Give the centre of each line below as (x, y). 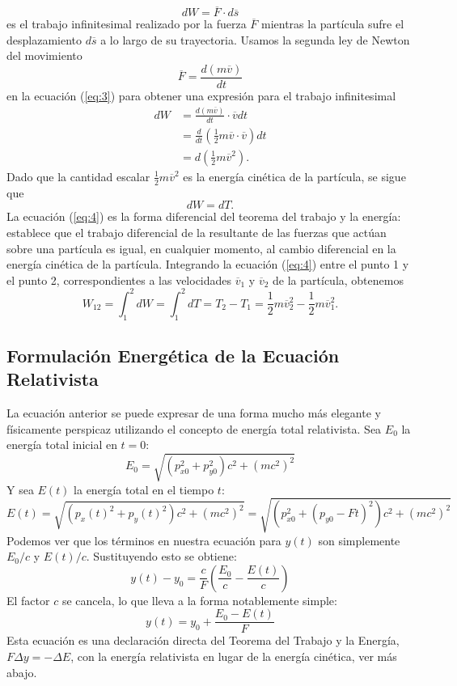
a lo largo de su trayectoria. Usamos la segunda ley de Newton (255, 39)
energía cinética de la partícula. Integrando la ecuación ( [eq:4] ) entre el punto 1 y (208, 264)
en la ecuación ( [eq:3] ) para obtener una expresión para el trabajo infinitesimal (201, 96)
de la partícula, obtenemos (338, 279)
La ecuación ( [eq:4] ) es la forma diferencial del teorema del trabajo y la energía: (204, 216)
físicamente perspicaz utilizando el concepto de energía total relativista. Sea (194, 428)
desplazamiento (44, 39)
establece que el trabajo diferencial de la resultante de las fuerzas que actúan (197, 232)
